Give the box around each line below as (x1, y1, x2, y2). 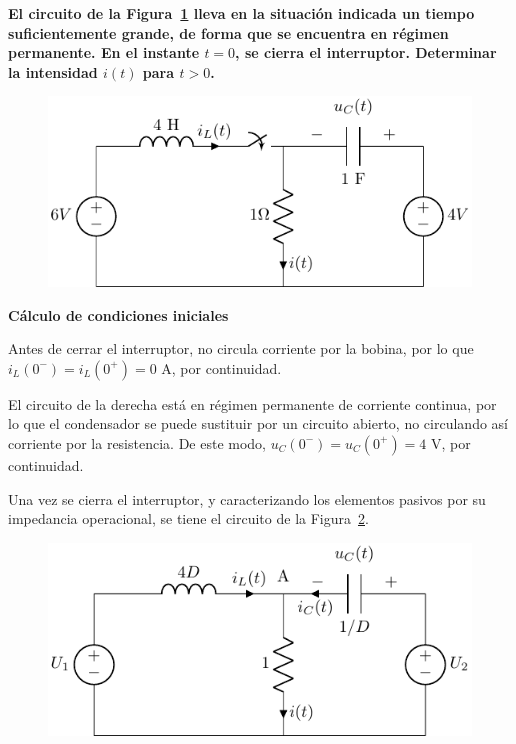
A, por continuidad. (161, 357, 282, 378)
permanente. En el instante (8, 42, 200, 63)
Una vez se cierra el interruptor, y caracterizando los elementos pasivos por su (8, 488, 486, 509)
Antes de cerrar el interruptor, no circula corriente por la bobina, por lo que (8, 338, 474, 359)
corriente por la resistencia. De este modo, (8, 432, 266, 453)
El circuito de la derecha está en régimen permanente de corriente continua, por (8, 393, 497, 414)
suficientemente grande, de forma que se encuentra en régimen (8, 22, 449, 43)
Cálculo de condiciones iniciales (8, 304, 229, 325)
